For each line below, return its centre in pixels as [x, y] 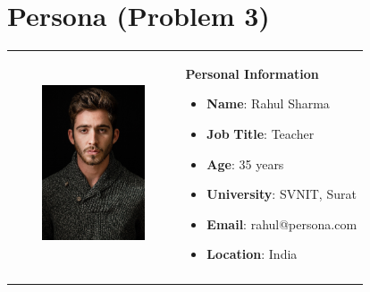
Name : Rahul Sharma [268, 103]
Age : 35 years [245, 163]
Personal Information [252, 73]
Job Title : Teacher [261, 134]
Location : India [252, 254]
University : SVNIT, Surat [282, 194]
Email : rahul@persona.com [282, 223]
